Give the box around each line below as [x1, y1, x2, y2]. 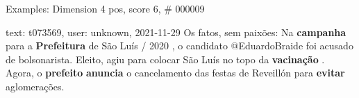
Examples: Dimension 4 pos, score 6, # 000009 [6, 1, 205, 15]
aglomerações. [6, 79, 65, 93]
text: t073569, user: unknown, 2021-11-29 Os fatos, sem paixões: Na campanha [6, 24, 347, 39]
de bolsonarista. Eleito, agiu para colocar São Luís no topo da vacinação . [6, 51, 325, 66]
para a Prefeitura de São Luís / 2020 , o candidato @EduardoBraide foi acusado [6, 38, 353, 53]
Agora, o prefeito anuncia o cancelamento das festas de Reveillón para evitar [6, 65, 345, 80]
